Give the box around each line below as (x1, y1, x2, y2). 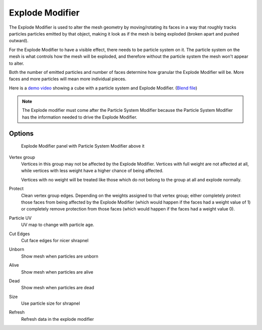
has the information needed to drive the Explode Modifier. (22, 114, 138, 120)
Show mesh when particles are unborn (21, 253, 99, 259)
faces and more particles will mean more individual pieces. (9, 76, 127, 82)
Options (9, 129, 34, 138)
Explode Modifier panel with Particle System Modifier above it (21, 143, 145, 149)
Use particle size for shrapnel (21, 300, 80, 306)
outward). (9, 38, 29, 44)
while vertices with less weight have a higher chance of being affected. (21, 168, 164, 174)
